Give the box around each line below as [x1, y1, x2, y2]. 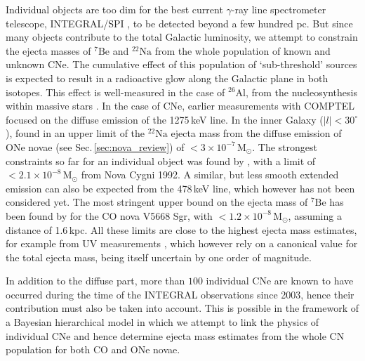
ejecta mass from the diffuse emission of [171, 126, 342, 140]
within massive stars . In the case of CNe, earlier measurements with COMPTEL [6, 98, 355, 113]
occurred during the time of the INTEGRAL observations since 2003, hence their [6, 287, 354, 301]
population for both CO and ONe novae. [6, 342, 180, 357]
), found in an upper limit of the [6, 126, 145, 140]
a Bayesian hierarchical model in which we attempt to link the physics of [6, 315, 319, 329]
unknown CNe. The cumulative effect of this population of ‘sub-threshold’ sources [6, 57, 357, 72]
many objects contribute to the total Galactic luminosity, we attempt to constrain [6, 29, 358, 44]
